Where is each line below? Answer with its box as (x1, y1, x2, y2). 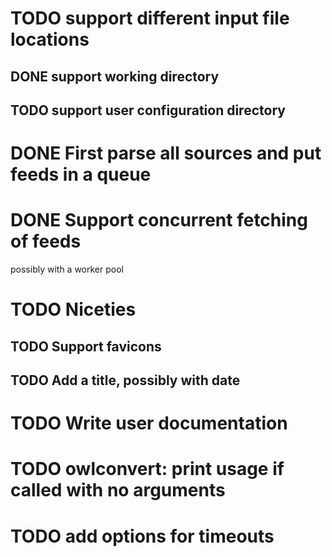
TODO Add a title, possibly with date (10, 372, 241, 389)
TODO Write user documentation (10, 412, 288, 435)
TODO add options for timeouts (10, 525, 275, 547)
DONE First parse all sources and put (10, 142, 322, 165)
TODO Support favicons (10, 338, 162, 355)
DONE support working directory (10, 68, 220, 85)
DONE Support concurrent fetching (10, 209, 308, 232)
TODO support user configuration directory (10, 102, 286, 119)
